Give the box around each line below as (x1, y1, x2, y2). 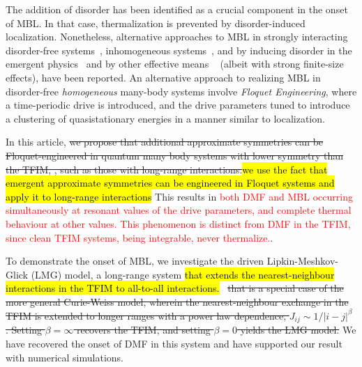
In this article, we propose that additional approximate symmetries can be (6, 134, 324, 149)
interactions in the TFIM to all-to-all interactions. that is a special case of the (6, 281, 344, 295)
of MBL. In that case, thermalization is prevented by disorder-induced (6, 15, 306, 30)
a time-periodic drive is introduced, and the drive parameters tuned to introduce (6, 97, 350, 112)
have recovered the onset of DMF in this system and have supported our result (6, 336, 342, 351)
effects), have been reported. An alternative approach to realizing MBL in (6, 70, 321, 84)
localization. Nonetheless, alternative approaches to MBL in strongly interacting (6, 29, 348, 44)
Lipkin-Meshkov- (266, 253, 338, 268)
